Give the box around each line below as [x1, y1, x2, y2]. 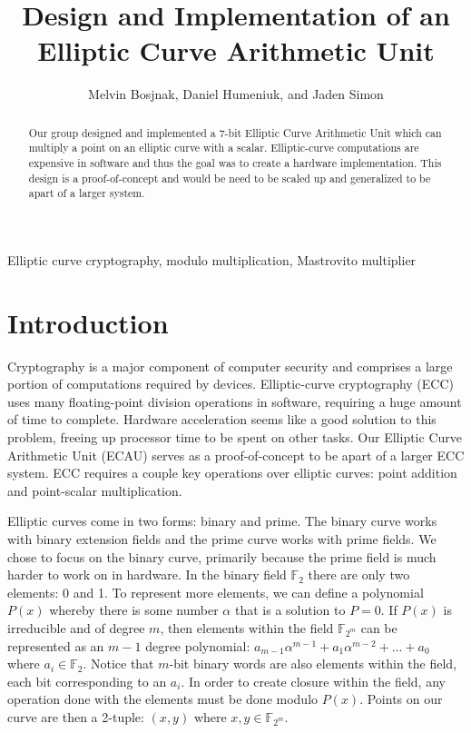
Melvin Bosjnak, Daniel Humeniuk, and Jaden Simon [88, 84, 384, 104]
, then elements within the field [160, 619, 334, 638]
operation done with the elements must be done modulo [7, 689, 319, 708]
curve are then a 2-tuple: [7, 707, 144, 726]
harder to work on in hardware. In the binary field [7, 565, 287, 584]
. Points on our [359, 689, 443, 708]
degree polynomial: [145, 636, 250, 655]
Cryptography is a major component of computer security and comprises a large [7, 356, 453, 375]
